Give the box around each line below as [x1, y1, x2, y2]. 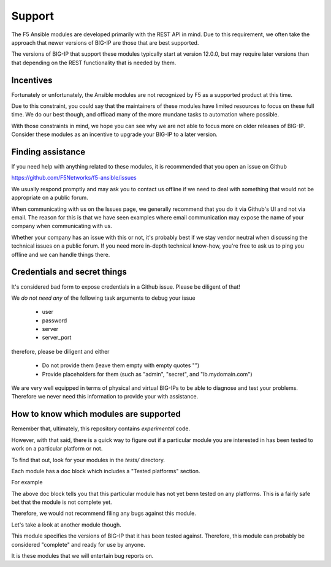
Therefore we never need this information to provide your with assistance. [11, 393, 199, 400]
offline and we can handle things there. [11, 251, 110, 258]
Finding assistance [11, 147, 86, 157]
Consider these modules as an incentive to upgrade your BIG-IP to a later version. [11, 131, 218, 138]
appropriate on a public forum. [11, 194, 88, 202]
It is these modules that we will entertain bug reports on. [11, 552, 154, 560]
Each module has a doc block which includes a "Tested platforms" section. [11, 467, 200, 474]
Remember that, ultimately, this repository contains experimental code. [11, 425, 190, 432]
